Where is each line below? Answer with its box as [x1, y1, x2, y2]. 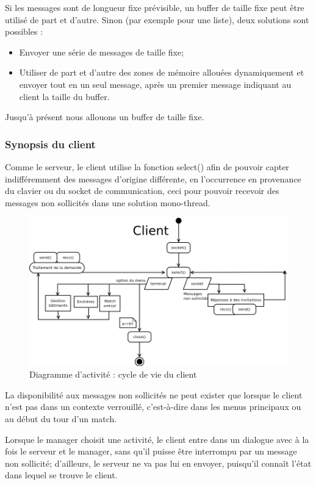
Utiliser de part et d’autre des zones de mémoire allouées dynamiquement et [19, 66, 304, 79]
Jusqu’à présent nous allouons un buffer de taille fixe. [5, 110, 204, 123]
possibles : [5, 25, 43, 38]
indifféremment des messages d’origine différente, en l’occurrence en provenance [5, 172, 301, 185]
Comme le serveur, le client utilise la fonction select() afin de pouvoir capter [5, 160, 289, 173]
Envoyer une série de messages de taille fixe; [19, 45, 184, 58]
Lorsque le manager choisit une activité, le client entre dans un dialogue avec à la [5, 433, 309, 445]
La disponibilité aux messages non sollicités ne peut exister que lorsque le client [5, 388, 303, 401]
